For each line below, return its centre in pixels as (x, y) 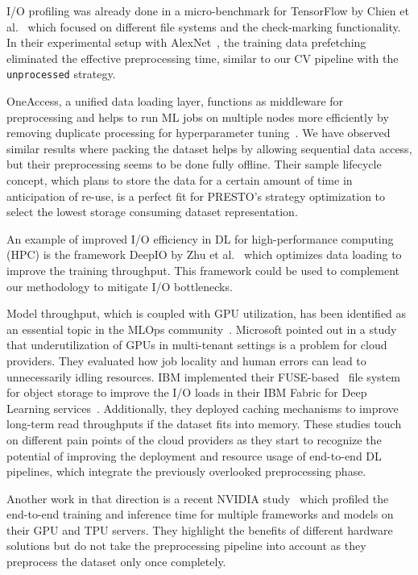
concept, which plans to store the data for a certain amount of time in (180, 180)
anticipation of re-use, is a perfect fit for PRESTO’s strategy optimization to (196, 196)
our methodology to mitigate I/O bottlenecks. (120, 286)
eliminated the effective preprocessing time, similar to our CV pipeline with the (203, 58)
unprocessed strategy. (61, 74)
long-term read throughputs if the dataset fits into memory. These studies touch (204, 424)
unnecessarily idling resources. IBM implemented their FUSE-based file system (203, 376)
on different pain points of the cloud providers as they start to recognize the (194, 439)
